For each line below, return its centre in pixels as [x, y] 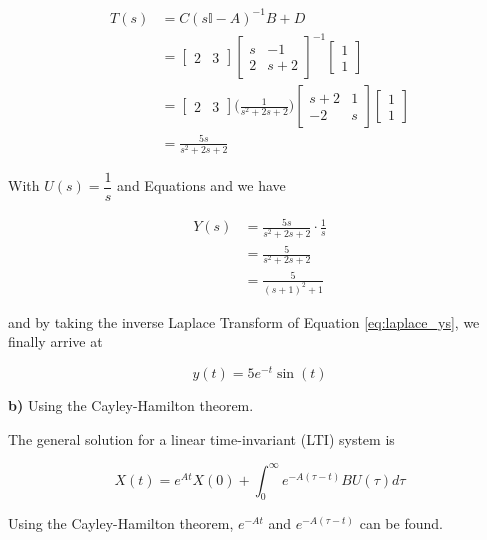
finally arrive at [55, 341]
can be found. [401, 523]
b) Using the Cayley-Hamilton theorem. [131, 404]
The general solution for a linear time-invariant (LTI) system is [201, 438]
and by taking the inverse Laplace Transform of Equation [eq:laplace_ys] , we [244, 321]
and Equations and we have [201, 185]
